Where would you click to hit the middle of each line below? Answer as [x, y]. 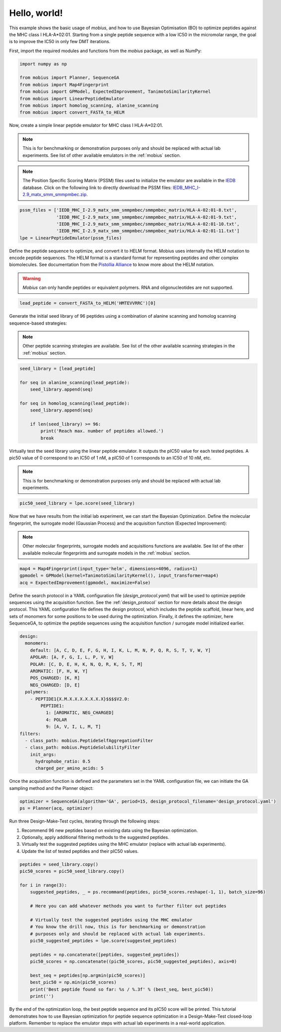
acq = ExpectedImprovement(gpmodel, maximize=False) [85, 583]
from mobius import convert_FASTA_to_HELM [72, 112]
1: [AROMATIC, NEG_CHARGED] [80, 713]
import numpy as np [43, 64]
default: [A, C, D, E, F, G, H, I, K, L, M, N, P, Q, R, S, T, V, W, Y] [120, 650]
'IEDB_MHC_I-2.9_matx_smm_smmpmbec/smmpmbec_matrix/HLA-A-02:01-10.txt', [148, 224]
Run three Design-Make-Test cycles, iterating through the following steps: [85, 821]
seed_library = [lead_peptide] [58, 368]
